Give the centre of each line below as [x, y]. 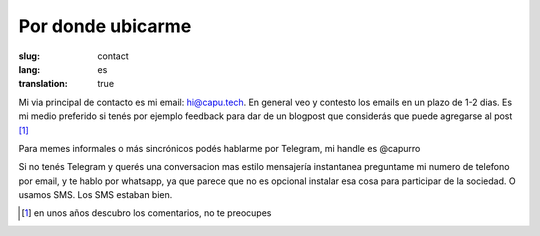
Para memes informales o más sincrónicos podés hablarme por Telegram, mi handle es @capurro [219, 148]
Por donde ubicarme [105, 26]
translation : [43, 84]
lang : [29, 69]
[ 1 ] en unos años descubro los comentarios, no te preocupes [146, 213]
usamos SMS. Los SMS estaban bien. [95, 195]
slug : [29, 56]
